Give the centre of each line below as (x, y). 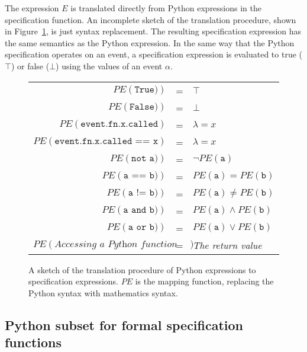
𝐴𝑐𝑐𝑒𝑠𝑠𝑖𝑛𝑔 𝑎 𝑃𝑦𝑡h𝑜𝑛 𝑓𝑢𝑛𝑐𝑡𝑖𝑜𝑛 (116, 244)
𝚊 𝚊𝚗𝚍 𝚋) (141, 210)
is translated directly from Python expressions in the (166, 8)
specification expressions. (74, 281)
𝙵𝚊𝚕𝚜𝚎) (144, 107)
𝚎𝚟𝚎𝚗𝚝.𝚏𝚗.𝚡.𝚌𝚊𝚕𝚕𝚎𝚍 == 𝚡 (106, 141)
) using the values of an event (109, 65)
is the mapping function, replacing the (204, 281)
